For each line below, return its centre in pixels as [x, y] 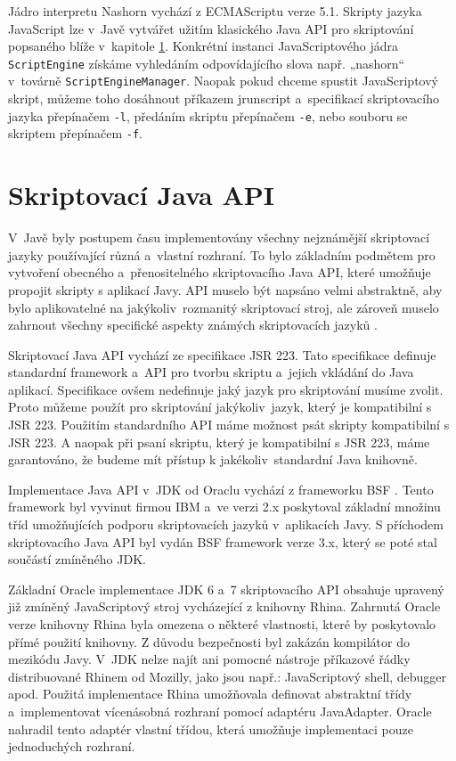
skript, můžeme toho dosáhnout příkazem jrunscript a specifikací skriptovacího [224, 98]
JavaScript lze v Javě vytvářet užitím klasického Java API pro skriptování [211, 28]
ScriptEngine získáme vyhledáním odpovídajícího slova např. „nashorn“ [207, 63]
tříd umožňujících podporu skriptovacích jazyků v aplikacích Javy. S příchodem [226, 524]
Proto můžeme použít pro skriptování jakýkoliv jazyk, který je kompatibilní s [220, 407]
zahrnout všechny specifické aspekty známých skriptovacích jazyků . [193, 325]
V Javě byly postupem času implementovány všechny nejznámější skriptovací [219, 237]
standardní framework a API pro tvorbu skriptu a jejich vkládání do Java [211, 372]
